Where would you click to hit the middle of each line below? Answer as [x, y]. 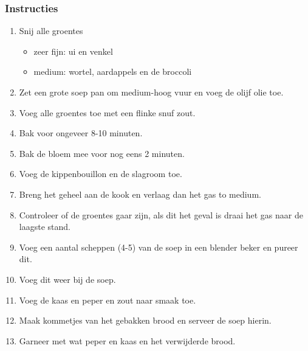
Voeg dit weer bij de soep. [67, 279]
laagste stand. [45, 227]
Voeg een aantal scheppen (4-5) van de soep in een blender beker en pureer [159, 247]
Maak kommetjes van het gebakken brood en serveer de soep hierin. [145, 320]
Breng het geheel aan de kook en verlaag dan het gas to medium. [140, 194]
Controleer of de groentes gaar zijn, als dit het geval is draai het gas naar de [161, 214]
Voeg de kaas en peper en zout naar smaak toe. [108, 300]
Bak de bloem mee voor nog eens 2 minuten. [102, 153]
